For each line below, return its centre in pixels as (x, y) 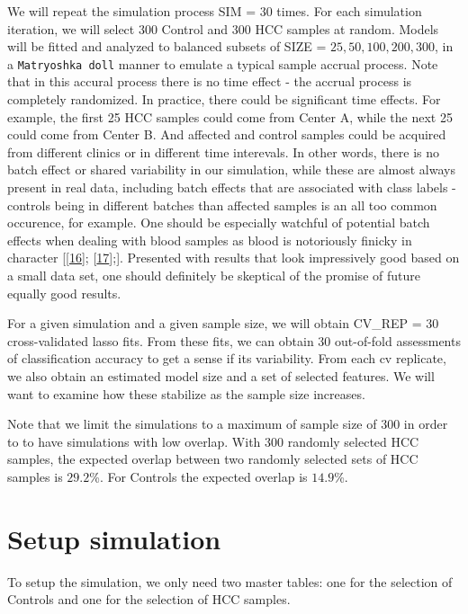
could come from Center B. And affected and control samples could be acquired (227, 134)
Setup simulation (114, 538)
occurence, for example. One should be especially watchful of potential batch (219, 222)
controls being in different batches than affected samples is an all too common (222, 205)
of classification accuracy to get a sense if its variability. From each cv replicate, (227, 358)
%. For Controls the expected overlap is (198, 476)
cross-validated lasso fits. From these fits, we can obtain (161, 340)
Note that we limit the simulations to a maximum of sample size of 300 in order (228, 424)
